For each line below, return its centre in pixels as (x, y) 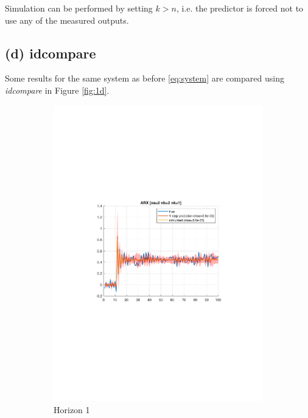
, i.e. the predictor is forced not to (240, 8)
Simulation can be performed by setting (79, 8)
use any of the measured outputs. (67, 20)
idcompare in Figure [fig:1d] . (57, 90)
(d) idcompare (51, 53)
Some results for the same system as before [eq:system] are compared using (145, 78)
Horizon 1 (72, 409)
